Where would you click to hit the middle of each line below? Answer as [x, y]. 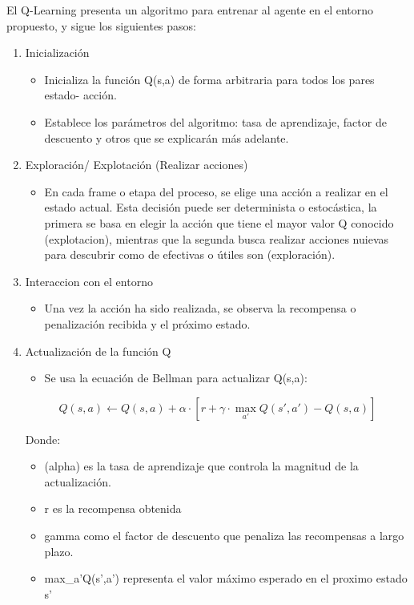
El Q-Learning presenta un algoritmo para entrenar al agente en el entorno [190, 10]
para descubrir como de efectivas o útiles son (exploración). [190, 254]
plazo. [59, 551]
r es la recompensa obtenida [113, 508]
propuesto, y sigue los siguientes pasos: [102, 25]
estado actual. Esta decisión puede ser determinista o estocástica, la [211, 207]
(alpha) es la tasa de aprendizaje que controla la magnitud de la [201, 466]
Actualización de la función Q [98, 351]
